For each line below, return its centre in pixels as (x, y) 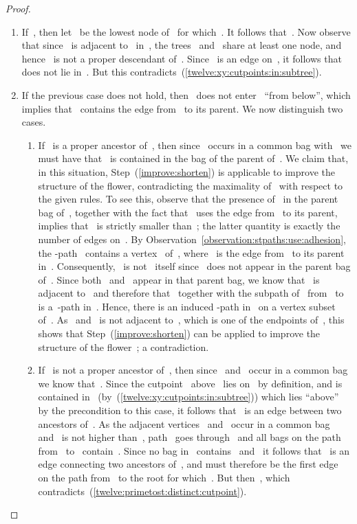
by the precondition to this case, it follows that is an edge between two (190, 410)
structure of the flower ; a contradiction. (123, 346)
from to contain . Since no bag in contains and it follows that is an (194, 450)
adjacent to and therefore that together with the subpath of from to (191, 293)
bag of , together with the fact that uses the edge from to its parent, (188, 212)
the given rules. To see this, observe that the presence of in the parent (188, 199)
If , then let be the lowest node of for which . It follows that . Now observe (186, 31)
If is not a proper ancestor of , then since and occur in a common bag (193, 370)
